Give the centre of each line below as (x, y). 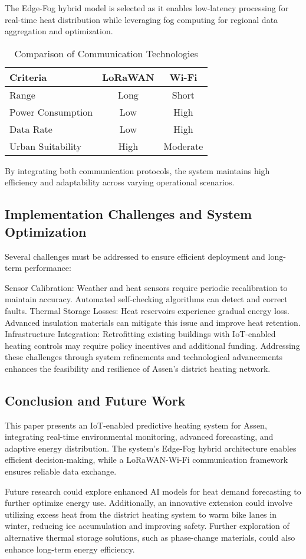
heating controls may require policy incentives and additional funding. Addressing (152, 345)
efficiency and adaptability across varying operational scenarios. (120, 182)
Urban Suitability (46, 146)
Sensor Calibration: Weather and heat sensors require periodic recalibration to (146, 287)
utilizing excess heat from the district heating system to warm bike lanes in (141, 514)
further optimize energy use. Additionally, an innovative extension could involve (149, 503)
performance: (48, 268)
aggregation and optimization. (59, 31)
